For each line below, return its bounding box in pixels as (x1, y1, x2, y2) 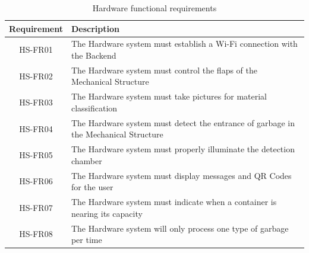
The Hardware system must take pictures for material (71, 90, 267, 103)
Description (71, 22, 119, 34)
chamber (71, 154, 102, 166)
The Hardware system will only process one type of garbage (71, 222, 289, 234)
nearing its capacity (71, 207, 143, 219)
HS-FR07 (19, 201, 53, 213)
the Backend (71, 49, 116, 62)
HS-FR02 (19, 69, 53, 82)
